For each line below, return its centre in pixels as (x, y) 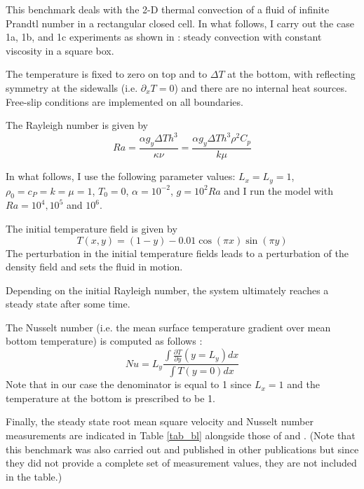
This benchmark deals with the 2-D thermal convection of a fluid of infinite (168, 9)
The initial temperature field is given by (92, 228)
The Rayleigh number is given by (77, 125)
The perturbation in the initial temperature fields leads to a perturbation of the (177, 253)
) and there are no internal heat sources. (261, 87)
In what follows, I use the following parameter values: (121, 176)
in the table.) (34, 476)
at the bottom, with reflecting (291, 74)
